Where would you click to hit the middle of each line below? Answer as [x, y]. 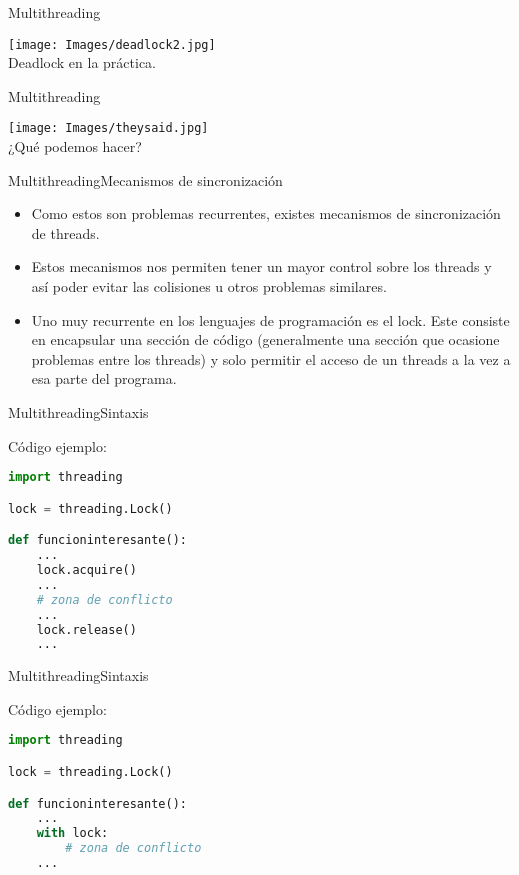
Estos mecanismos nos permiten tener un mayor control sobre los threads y [261, 266]
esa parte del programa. [104, 378]
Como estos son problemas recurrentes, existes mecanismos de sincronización [266, 213]
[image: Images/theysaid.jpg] [108, 128]
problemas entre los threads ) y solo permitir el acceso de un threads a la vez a [271, 358]
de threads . [65, 232]
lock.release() [86, 629]
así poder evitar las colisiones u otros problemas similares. [209, 286]
